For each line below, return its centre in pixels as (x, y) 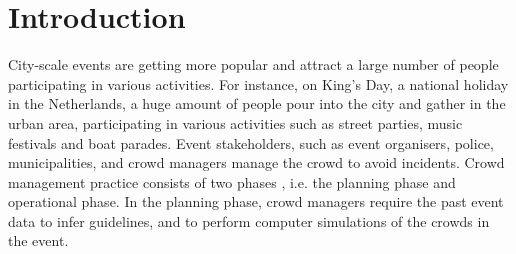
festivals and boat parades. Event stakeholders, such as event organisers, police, (251, 142)
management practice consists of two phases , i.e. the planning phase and (232, 181)
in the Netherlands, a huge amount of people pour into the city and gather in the (257, 103)
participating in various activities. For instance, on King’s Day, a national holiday (258, 83)
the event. (38, 240)
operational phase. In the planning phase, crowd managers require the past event (256, 201)
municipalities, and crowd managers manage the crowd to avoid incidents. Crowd (256, 162)
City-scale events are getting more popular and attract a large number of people (253, 64)
